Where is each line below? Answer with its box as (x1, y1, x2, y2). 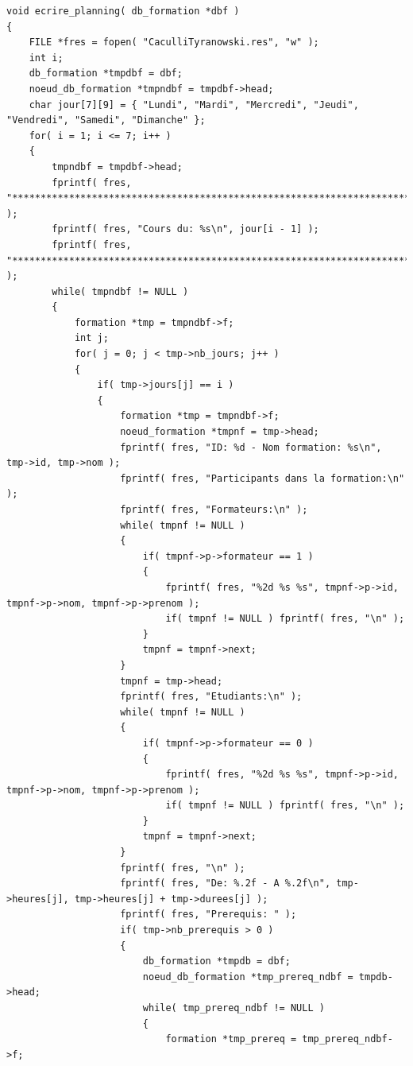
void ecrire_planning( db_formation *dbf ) (6, 6, 240, 17)
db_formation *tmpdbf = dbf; (29, 68, 183, 79)
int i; (29, 52, 64, 64)
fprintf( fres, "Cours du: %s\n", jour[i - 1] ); (52, 223, 319, 235)
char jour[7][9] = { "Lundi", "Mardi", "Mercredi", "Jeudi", (29, 99, 359, 110)
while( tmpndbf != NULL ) (52, 285, 189, 297)
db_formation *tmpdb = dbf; (142, 956, 291, 967)
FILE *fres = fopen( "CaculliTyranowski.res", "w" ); (29, 37, 319, 48)
